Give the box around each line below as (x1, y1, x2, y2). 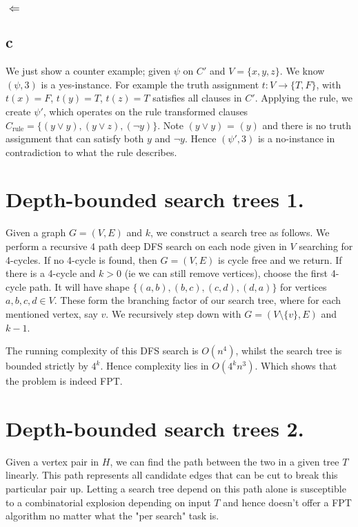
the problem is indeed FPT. (6, 374, 123, 388)
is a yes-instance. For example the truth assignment (41, 77, 259, 91)
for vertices (280, 279, 327, 294)
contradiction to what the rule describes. (6, 144, 177, 159)
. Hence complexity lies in (100, 358, 209, 373)
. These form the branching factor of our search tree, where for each (54, 293, 341, 307)
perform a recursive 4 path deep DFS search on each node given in (6, 239, 287, 253)
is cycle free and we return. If (218, 252, 342, 267)
